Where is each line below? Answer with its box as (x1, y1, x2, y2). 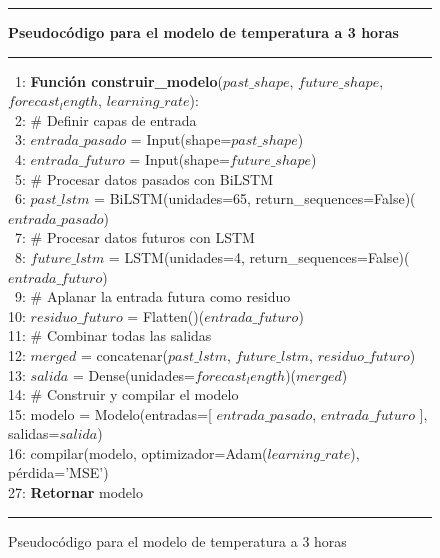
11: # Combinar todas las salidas (8, 325, 212, 346)
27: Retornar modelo (8, 482, 143, 503)
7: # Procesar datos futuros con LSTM (14, 227, 255, 248)
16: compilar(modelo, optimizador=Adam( (8, 442, 268, 463)
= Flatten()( (127, 305, 205, 326)
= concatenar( (80, 344, 169, 365)
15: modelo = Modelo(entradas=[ (8, 403, 212, 424)
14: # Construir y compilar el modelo (8, 384, 239, 405)
